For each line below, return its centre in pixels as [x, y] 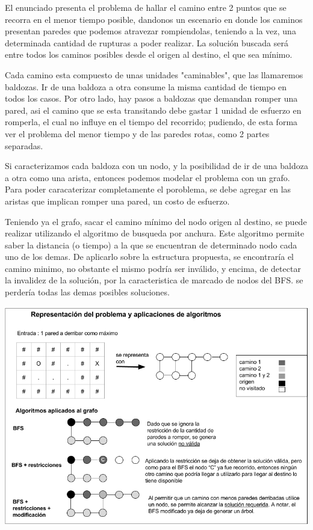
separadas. [24, 145]
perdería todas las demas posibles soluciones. [87, 292]
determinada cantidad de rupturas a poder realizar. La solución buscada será [147, 42]
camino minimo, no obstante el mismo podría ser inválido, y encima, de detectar [153, 268]
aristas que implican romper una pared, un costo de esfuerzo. [117, 201]
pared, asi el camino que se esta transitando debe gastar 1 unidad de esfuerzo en [153, 110]
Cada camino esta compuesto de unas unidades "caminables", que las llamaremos [154, 74]
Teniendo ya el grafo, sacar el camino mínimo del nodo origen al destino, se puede [156, 221]
